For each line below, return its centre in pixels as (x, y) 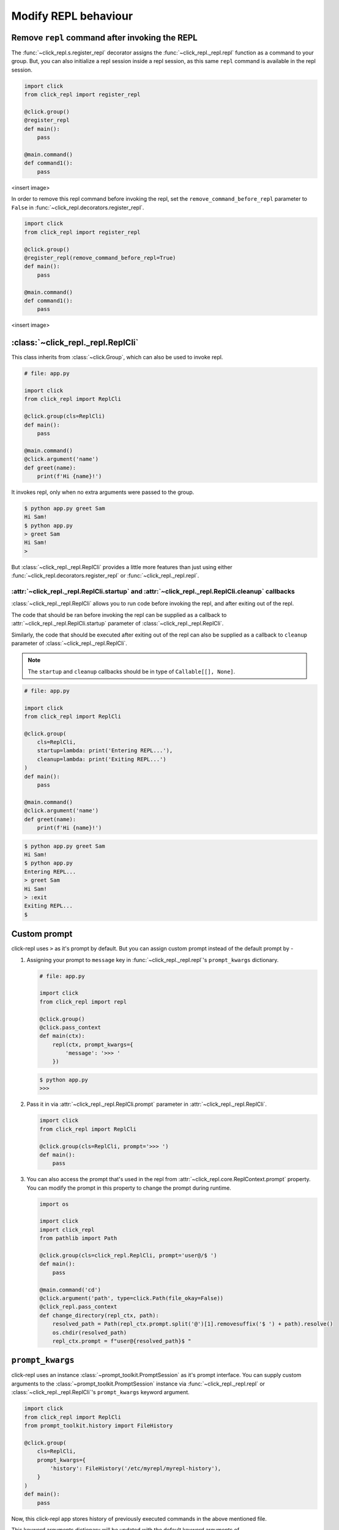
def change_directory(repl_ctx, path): (99, 1315)
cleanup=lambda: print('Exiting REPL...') (102, 759)
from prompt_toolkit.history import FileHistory (99, 1426)
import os (54, 1204)
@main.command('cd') (70, 1289)
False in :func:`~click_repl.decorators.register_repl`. (78, 207)
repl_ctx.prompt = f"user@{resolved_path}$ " (122, 1341)
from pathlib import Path (78, 1238)
